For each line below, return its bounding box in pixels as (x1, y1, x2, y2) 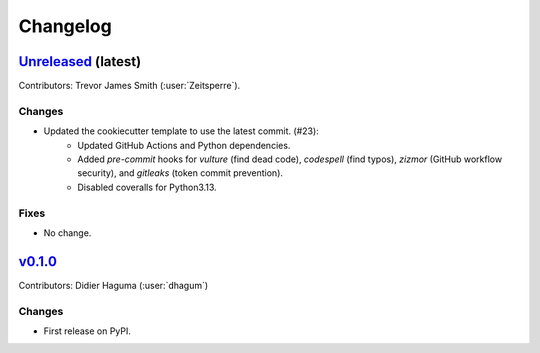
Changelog (18, 15, 112, 37)
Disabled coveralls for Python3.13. (77, 181, 217, 193)
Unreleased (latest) (18, 53, 142, 70)
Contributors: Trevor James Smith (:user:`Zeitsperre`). (18, 80, 241, 92)
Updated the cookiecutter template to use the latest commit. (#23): (43, 125, 319, 137)
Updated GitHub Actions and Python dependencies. (77, 139, 291, 151)
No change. (43, 226, 92, 239)
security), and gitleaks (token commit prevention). (77, 167, 284, 179)
